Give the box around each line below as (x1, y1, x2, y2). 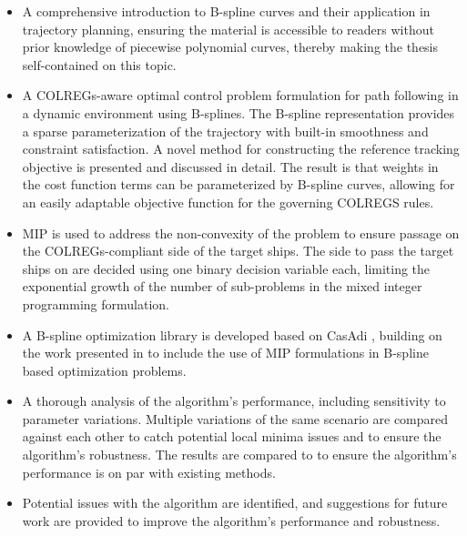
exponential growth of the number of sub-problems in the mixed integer (22, 277, 422, 296)
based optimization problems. (22, 360, 187, 379)
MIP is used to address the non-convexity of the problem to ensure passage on (22, 223, 460, 242)
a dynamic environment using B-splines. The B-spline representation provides (22, 103, 455, 122)
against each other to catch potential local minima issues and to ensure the (22, 427, 442, 446)
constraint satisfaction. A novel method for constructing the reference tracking (22, 139, 460, 158)
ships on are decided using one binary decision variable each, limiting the (22, 258, 431, 278)
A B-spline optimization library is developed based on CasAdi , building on (22, 325, 442, 344)
